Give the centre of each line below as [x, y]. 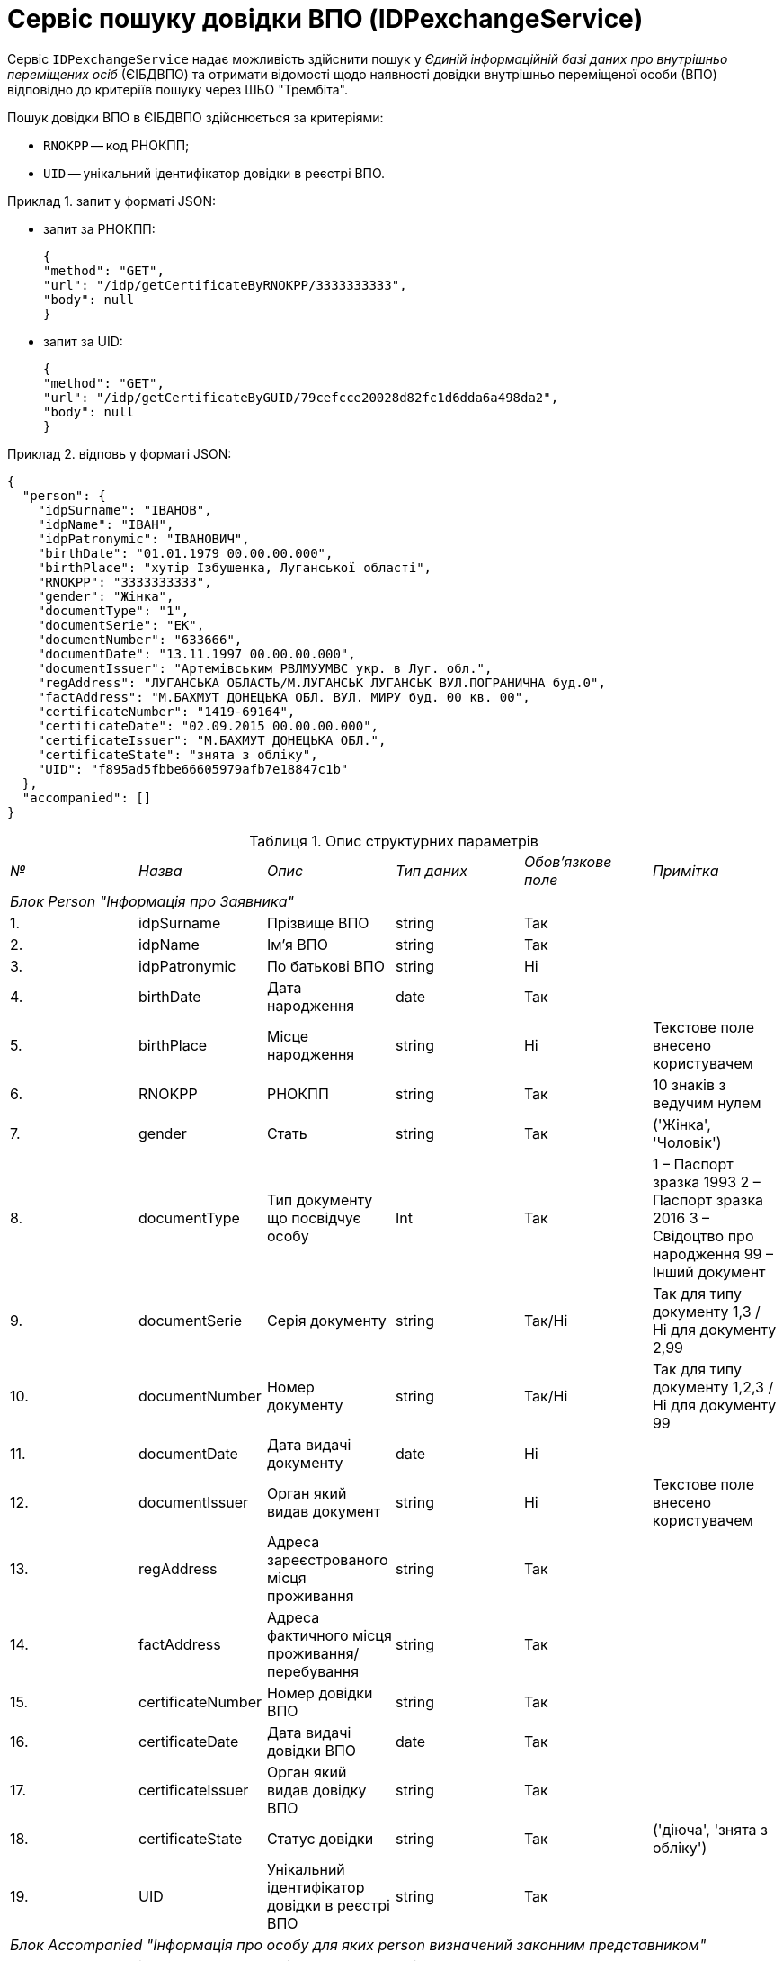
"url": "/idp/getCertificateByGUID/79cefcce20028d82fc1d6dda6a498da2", [301, 397]
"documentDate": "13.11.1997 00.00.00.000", [196, 654]
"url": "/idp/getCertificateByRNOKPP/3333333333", [225, 285]
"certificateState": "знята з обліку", [178, 754]
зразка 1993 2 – [706, 1182]
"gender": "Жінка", [106, 596]
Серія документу [326, 1320]
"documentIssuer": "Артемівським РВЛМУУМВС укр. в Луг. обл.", [265, 668]
